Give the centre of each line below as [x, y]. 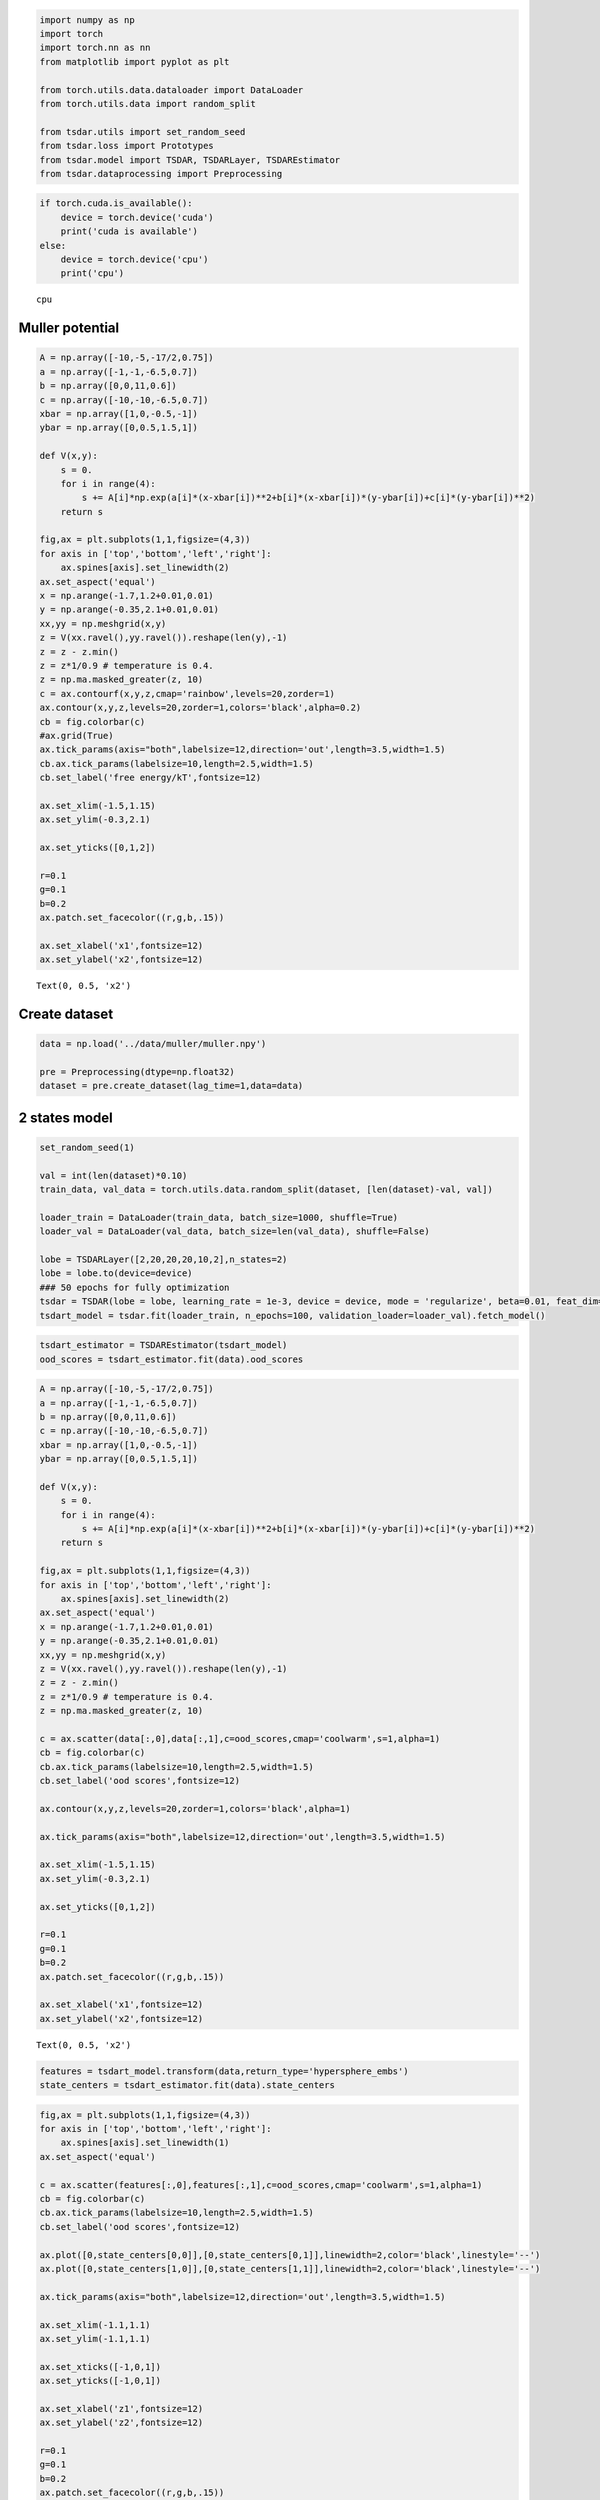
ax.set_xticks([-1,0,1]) [100, 2366]
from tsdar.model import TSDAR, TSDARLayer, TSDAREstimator [190, 159]
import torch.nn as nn [95, 48]
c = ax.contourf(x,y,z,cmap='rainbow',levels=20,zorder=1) [187, 693]
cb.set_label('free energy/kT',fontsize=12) [150, 778]
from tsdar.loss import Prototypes [126, 146]
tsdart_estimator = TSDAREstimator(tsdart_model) [163, 1345]
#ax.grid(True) [76, 735]
